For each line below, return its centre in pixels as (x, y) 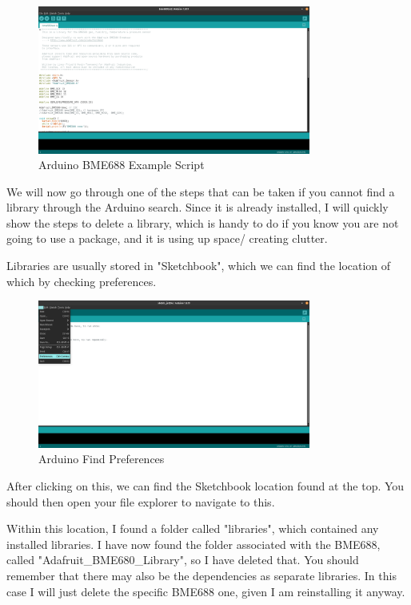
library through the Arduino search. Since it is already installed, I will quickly (198, 207)
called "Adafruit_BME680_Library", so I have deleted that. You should (183, 560)
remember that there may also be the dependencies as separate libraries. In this (202, 575)
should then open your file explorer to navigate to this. (141, 501)
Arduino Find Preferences (102, 459)
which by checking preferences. (82, 281)
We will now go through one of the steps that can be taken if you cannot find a (201, 191)
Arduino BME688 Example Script (122, 165)
